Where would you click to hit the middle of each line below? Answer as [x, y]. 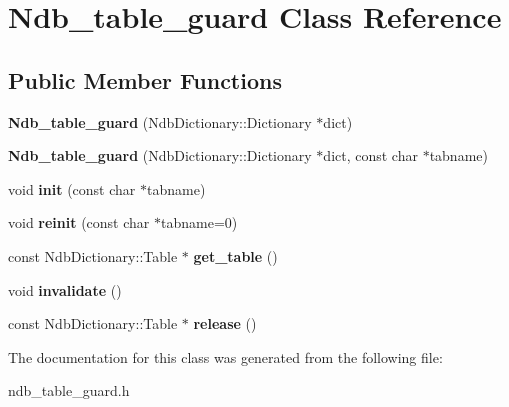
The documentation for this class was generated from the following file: [225, 356]
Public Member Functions [145, 79]
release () [225, 323]
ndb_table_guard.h [69, 390]
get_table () [235, 255]
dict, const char [370, 155]
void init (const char [72, 188]
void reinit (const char [79, 222]
